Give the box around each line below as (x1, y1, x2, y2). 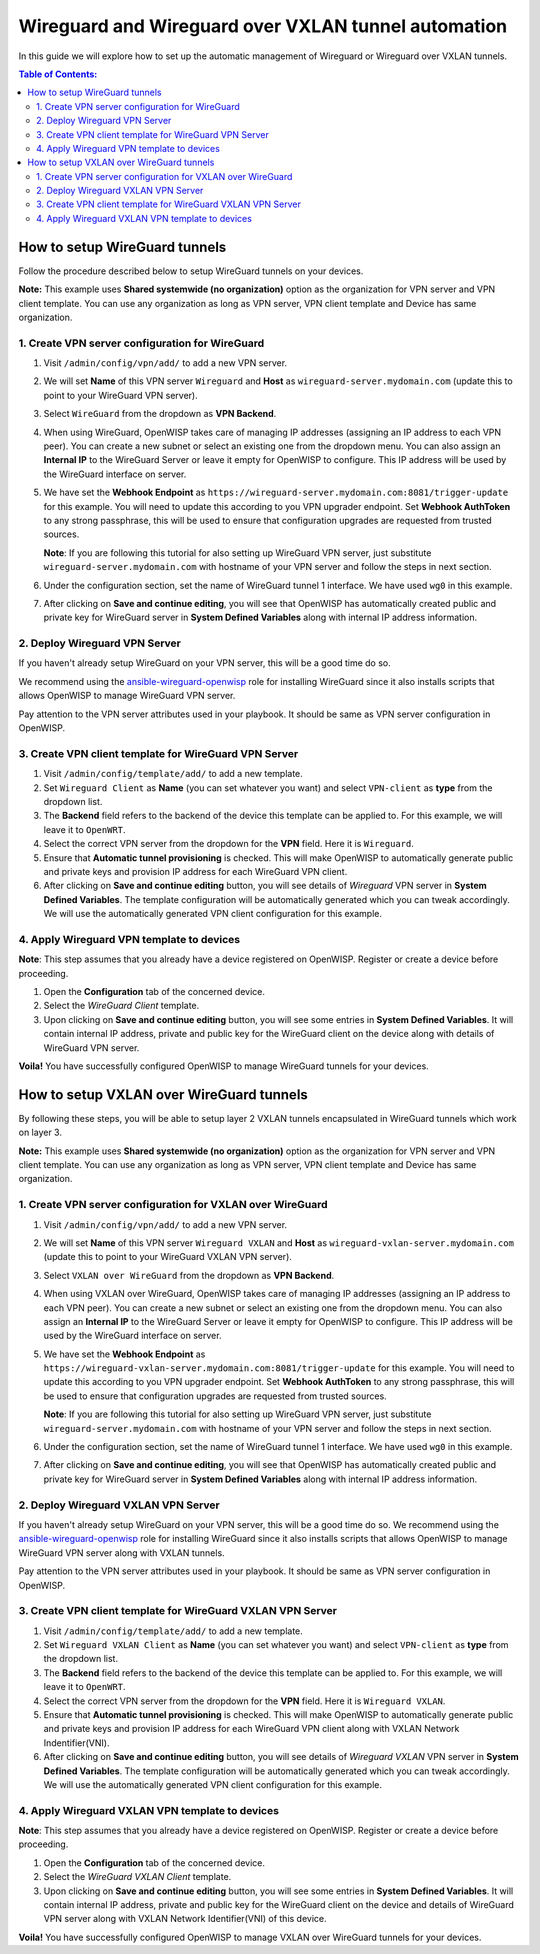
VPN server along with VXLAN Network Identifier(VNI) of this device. (43, 1913, 327, 1925)
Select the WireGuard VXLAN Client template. (43, 1871, 232, 1883)
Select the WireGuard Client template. (43, 1000, 200, 1012)
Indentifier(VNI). (43, 1736, 110, 1749)
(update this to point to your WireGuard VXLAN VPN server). (43, 1251, 292, 1263)
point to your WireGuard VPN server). (43, 389, 199, 401)
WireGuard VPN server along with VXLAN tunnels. (18, 1546, 225, 1559)
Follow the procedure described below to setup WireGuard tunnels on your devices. (18, 265, 364, 277)
